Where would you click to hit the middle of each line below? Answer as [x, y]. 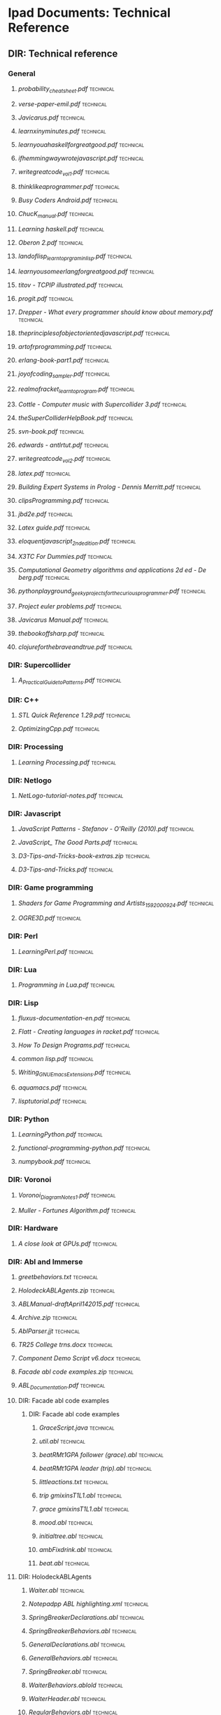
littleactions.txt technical [74, 1481]
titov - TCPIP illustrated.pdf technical [71, 285]
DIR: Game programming [51, 888]
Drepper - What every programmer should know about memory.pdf [115, 312]
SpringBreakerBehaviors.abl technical [83, 1630]
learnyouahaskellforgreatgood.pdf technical [81, 144]
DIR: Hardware [33, 1228]
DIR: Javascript [35, 813]
